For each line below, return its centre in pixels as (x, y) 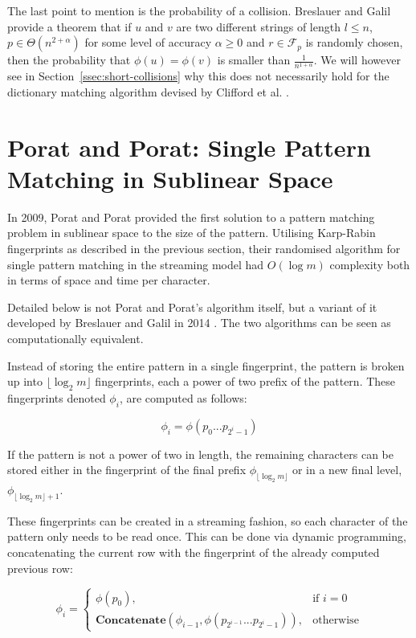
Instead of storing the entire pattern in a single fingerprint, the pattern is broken (206, 365)
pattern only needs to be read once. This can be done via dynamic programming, (207, 536)
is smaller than (254, 60)
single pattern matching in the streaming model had (136, 264)
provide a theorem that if (69, 26)
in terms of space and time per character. (109, 280)
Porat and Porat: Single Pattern (189, 147)
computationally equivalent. (75, 338)
